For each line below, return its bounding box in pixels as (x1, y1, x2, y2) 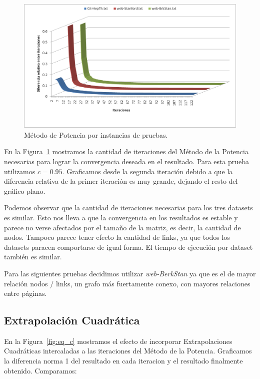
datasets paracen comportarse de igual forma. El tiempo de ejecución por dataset (4, 241, 253, 252)
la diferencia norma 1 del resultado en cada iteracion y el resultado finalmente (4, 355, 243, 366)
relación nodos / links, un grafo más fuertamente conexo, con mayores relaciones (4, 278, 250, 288)
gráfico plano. (4, 185, 45, 196)
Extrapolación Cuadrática (4, 312, 140, 328)
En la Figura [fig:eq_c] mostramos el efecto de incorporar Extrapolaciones (4, 335, 232, 346)
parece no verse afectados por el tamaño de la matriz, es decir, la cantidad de (4, 222, 241, 232)
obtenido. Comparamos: (4, 365, 77, 375)
